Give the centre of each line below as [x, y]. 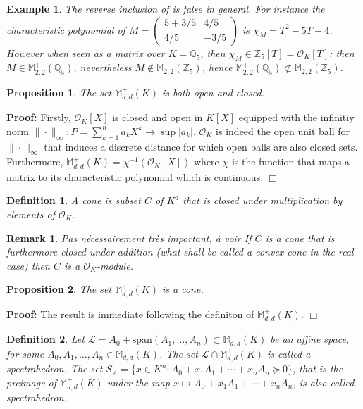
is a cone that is [300, 238]
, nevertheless [103, 67]
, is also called [324, 382]
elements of [31, 214]
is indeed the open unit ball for [283, 131]
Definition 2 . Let [45, 339]
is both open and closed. [213, 92]
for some [25, 353]
